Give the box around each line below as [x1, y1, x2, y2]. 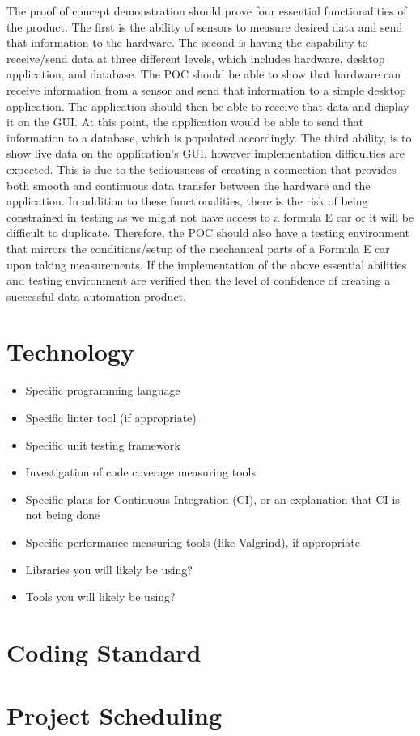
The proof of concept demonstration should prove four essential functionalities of [6, 2, 407, 19]
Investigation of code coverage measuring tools [25, 463, 256, 480]
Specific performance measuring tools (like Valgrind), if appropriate [25, 533, 360, 550]
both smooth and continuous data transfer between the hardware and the [6, 176, 371, 193]
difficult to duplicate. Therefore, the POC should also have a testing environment [6, 224, 409, 241]
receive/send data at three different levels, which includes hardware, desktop [6, 49, 385, 66]
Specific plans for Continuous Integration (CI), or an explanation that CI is [25, 490, 400, 507]
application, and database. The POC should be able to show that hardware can [6, 66, 401, 82]
